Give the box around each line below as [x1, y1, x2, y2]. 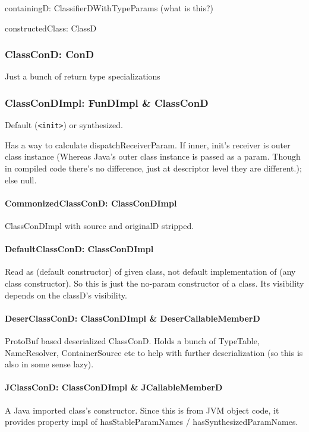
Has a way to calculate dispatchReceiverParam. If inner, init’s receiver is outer [5, 138, 291, 151]
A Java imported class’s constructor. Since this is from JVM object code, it [5, 404, 279, 416]
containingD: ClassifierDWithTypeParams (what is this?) [5, 2, 214, 14]
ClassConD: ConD [5, 47, 94, 62]
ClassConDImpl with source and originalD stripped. [5, 220, 194, 232]
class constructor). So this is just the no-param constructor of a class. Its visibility [5, 277, 304, 290]
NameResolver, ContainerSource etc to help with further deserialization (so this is [5, 346, 303, 358]
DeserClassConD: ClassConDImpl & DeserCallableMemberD [5, 312, 260, 324]
